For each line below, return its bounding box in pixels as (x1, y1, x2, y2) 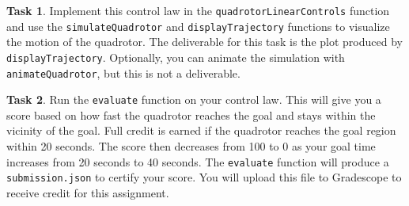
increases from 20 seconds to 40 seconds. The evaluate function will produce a (6, 153, 389, 170)
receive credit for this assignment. (6, 184, 169, 200)
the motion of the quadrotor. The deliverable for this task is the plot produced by (6, 33, 403, 50)
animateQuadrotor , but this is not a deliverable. (6, 64, 240, 81)
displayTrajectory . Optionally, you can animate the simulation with (6, 48, 345, 65)
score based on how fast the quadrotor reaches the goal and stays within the (6, 106, 376, 123)
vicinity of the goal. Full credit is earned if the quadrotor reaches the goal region (6, 122, 396, 139)
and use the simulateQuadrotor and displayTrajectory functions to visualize (6, 17, 390, 34)
